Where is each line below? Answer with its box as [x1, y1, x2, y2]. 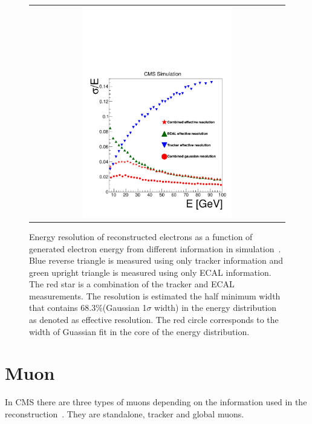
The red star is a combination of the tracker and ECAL [29, 278, 235, 290]
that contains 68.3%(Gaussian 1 [29, 301, 147, 314]
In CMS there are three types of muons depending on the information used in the [5, 396, 307, 408]
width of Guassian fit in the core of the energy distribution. [29, 325, 250, 338]
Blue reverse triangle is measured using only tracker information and [29, 254, 283, 267]
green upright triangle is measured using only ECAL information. [29, 266, 271, 278]
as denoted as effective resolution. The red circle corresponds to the [29, 313, 279, 326]
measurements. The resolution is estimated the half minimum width [29, 289, 281, 302]
